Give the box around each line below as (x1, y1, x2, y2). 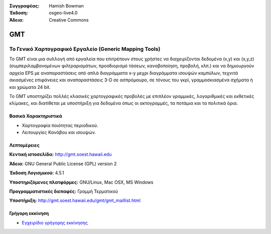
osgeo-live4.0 (49, 10, 78, 16)
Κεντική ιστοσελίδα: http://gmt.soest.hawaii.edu (9, 151, 112, 158)
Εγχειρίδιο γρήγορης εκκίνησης (22, 219, 88, 225)
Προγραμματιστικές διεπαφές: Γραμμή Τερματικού (9, 188, 118, 194)
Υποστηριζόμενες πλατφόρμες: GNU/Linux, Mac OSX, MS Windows (9, 179, 154, 185)
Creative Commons (49, 17, 89, 23)
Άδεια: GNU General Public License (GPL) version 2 (9, 161, 117, 167)
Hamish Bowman (49, 3, 84, 9)
